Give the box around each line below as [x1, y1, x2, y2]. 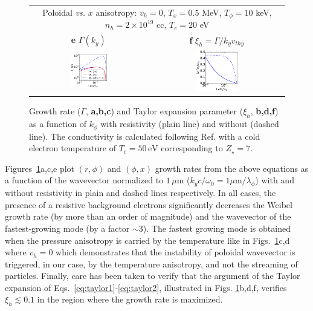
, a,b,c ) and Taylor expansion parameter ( [85, 105, 244, 117]
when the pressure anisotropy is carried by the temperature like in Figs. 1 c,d [5, 234, 290, 246]
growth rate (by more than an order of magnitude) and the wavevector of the [5, 210, 291, 223]
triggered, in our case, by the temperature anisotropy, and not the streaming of [5, 257, 298, 270]
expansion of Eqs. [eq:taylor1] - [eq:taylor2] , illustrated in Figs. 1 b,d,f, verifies [5, 281, 287, 293]
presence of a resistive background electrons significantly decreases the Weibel [5, 198, 292, 211]
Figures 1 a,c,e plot [5, 162, 75, 174]
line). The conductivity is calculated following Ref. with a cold [29, 129, 260, 142]
